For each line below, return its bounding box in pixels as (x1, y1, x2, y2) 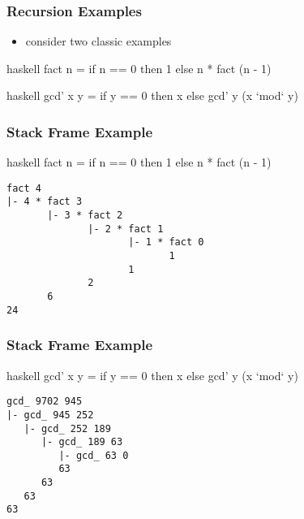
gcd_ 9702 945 (6, 396, 83, 408)
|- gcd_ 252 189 (24, 422, 111, 435)
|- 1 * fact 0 (128, 236, 204, 249)
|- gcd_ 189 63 (41, 436, 123, 448)
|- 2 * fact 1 (88, 223, 164, 235)
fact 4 (6, 182, 41, 194)
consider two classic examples (25, 32, 172, 50)
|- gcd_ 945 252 (6, 409, 94, 421)
